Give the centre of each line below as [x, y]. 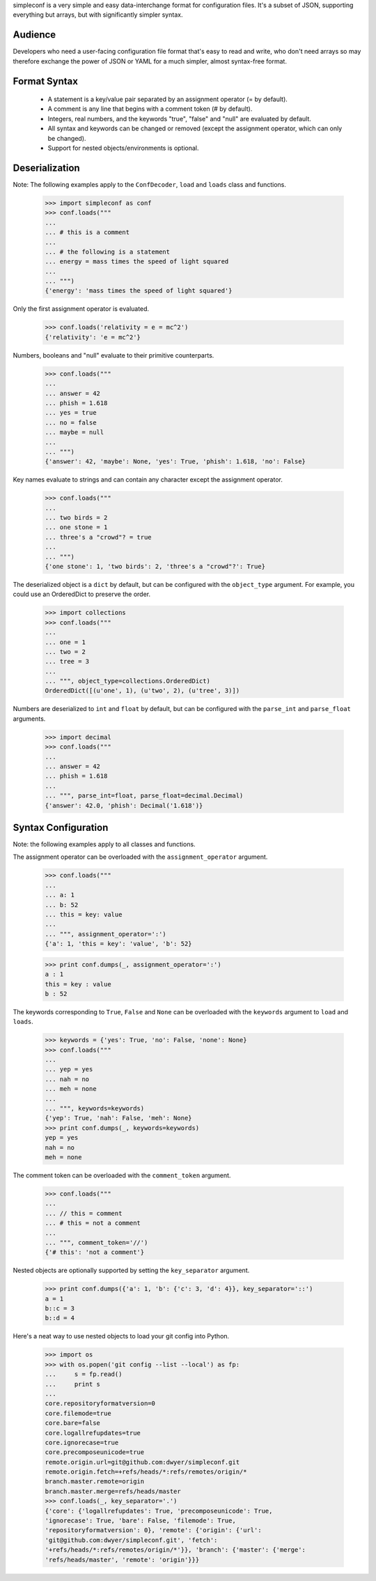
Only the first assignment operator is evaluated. [81, 309]
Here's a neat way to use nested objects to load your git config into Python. [121, 1336]
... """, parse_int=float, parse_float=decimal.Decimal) [144, 796]
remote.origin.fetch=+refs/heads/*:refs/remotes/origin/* [146, 1472]
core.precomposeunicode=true [95, 1452]
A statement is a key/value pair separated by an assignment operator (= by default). [168, 99]
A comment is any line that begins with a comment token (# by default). [150, 109]
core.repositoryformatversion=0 [100, 1404]
